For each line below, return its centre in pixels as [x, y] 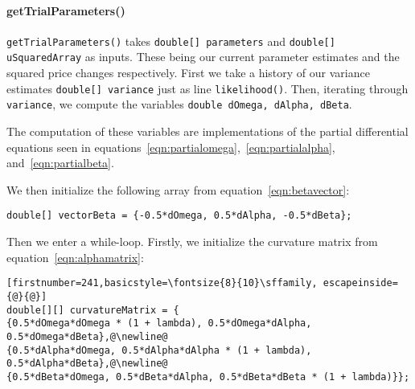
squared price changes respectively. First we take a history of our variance [188, 73]
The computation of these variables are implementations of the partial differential [207, 131]
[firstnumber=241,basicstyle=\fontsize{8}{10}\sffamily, [162, 283]
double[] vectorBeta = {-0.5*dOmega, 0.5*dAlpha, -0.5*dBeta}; [179, 216]
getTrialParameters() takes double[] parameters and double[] [171, 41]
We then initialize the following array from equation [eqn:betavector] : [178, 189]
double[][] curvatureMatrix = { [93, 310]
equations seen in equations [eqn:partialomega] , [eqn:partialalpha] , [171, 147]
